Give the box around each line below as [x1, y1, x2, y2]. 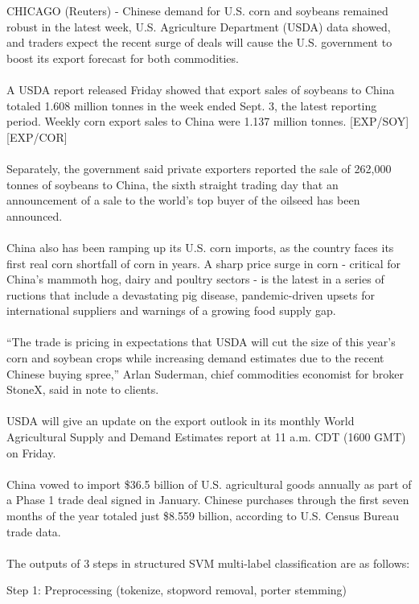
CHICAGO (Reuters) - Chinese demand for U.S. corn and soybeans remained [6, 2, 388, 19]
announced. [6, 207, 63, 224]
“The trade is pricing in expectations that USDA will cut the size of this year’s [6, 333, 396, 350]
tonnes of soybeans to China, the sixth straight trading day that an [6, 176, 339, 192]
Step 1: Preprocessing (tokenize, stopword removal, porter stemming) [6, 581, 347, 598]
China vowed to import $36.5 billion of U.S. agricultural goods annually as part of [6, 475, 412, 492]
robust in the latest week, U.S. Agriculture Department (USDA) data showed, [6, 18, 391, 35]
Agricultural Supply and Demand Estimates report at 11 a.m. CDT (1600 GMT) [6, 428, 406, 445]
